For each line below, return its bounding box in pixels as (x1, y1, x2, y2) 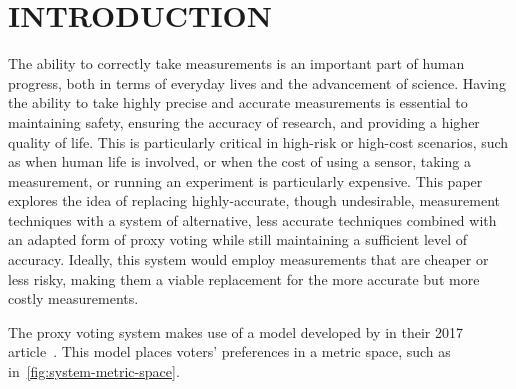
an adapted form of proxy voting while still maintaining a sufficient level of (8, 229, 468, 250)
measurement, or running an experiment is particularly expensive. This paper (8, 170, 483, 191)
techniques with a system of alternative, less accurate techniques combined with (8, 209, 497, 230)
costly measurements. (8, 288, 139, 309)
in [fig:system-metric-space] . (8, 361, 180, 382)
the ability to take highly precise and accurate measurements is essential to (8, 92, 468, 113)
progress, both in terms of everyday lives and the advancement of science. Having (8, 72, 506, 93)
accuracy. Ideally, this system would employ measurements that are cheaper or (8, 249, 489, 270)
